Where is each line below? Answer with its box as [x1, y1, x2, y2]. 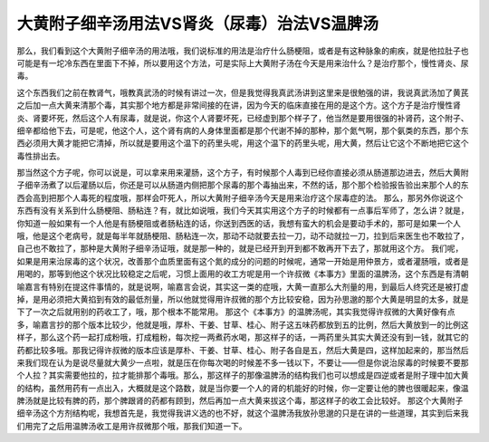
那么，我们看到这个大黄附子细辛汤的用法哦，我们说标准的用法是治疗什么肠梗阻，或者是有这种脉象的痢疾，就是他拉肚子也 [16, 45, 469, 56]
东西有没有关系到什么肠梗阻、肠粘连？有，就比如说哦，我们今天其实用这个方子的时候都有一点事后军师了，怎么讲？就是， [16, 205, 469, 216]
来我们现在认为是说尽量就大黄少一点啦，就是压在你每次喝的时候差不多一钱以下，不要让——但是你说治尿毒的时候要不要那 [16, 357, 469, 368]
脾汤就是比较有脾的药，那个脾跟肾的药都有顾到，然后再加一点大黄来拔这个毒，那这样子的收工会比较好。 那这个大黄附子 [16, 395, 464, 407]
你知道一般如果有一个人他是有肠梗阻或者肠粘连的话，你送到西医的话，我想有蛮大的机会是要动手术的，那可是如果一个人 [16, 217, 461, 228]
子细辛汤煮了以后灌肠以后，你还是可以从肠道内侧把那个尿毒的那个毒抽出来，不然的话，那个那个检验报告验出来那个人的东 [16, 179, 469, 190]
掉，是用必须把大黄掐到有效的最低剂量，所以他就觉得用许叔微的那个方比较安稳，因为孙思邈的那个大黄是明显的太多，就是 [16, 293, 469, 304]
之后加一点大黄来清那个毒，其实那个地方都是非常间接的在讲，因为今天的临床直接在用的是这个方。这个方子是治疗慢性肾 [16, 100, 461, 110]
